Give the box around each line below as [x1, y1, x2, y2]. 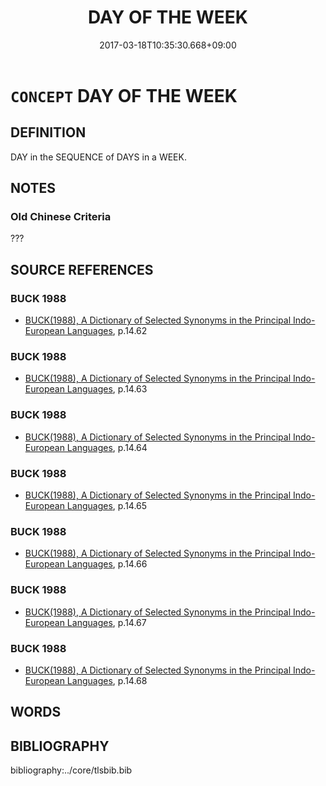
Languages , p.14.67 [66, 616, 147, 628]
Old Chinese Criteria [10, 210, 112, 224]
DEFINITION [10, 124, 87, 141]
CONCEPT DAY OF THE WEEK [10, 84, 238, 107]
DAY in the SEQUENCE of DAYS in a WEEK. [10, 151, 187, 163]
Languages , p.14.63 [66, 383, 148, 395]
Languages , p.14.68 [66, 674, 148, 686]
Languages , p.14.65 [66, 500, 148, 512]
